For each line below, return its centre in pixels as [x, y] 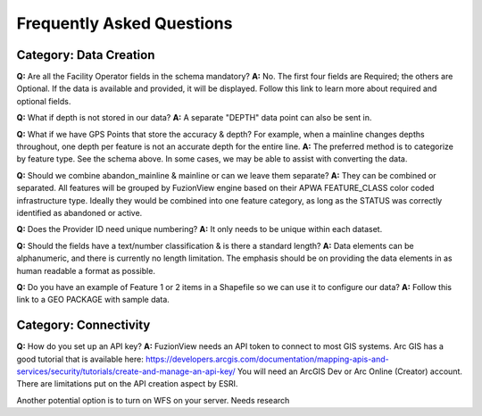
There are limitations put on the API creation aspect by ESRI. [127, 384]
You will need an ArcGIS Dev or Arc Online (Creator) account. [350, 371]
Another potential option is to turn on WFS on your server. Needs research [153, 400]
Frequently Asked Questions [125, 23]
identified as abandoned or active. [79, 212]
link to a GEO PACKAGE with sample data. [93, 300]
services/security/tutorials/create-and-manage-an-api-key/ [126, 371]
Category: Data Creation [86, 55]
